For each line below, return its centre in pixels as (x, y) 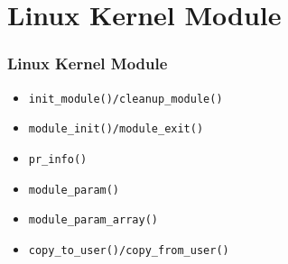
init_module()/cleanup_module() (125, 99)
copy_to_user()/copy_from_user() (129, 250)
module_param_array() (93, 220)
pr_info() (58, 159)
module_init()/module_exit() (116, 129)
